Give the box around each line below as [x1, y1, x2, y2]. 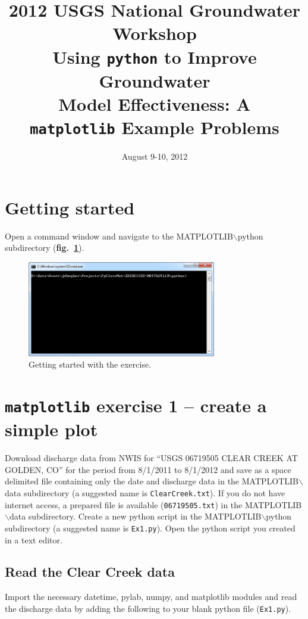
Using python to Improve [52, 44, 257, 69]
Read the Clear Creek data [5, 562, 175, 581]
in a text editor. [5, 533, 62, 546]
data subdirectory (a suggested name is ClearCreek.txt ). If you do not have [5, 486, 285, 499]
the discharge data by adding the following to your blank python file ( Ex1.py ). [5, 602, 291, 614]
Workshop [112, 21, 197, 45]
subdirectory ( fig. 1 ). [5, 241, 84, 254]
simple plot [5, 417, 98, 441]
